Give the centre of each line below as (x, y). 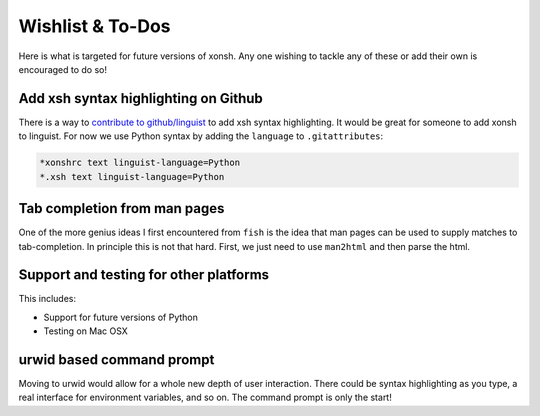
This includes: (47, 299)
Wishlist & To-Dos (94, 26)
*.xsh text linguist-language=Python (132, 176)
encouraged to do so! (62, 69)
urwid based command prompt (116, 359)
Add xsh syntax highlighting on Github (141, 98)
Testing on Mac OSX (86, 331)
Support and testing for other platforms (144, 275)
